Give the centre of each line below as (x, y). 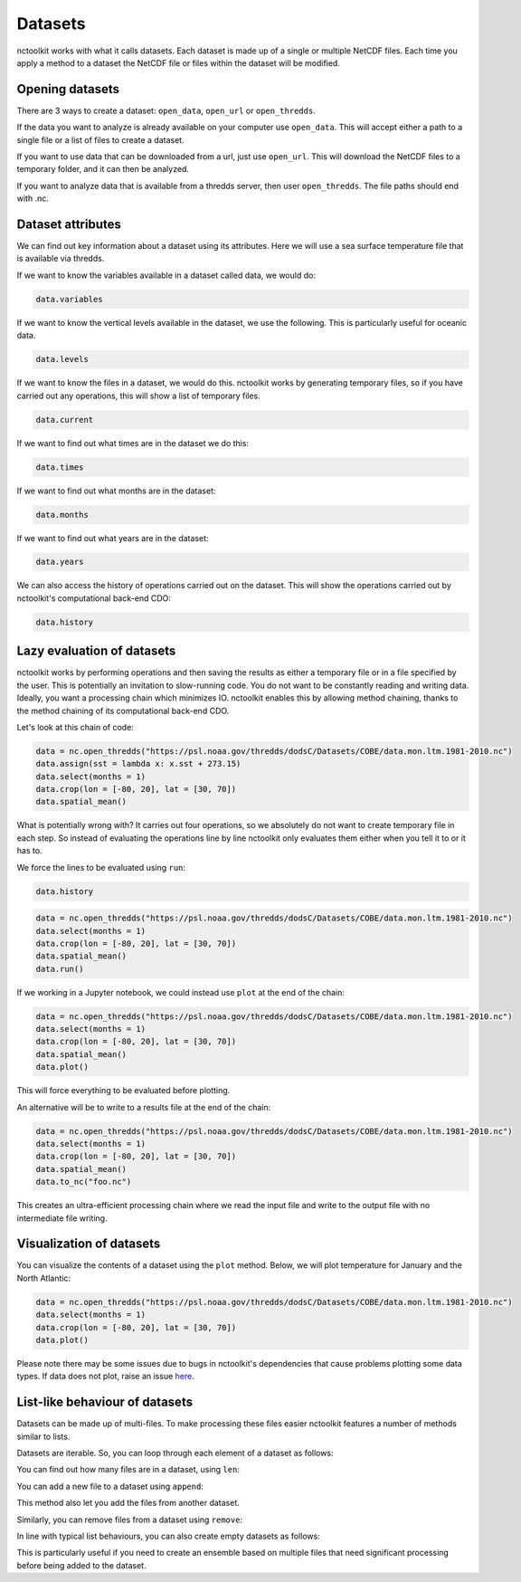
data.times (60, 467)
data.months (62, 515)
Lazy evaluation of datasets (96, 651)
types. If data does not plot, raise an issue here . (105, 1377)
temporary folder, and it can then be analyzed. (103, 169)
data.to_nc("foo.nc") (84, 1182)
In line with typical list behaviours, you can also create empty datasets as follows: (168, 1536)
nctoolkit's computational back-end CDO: (94, 598)
